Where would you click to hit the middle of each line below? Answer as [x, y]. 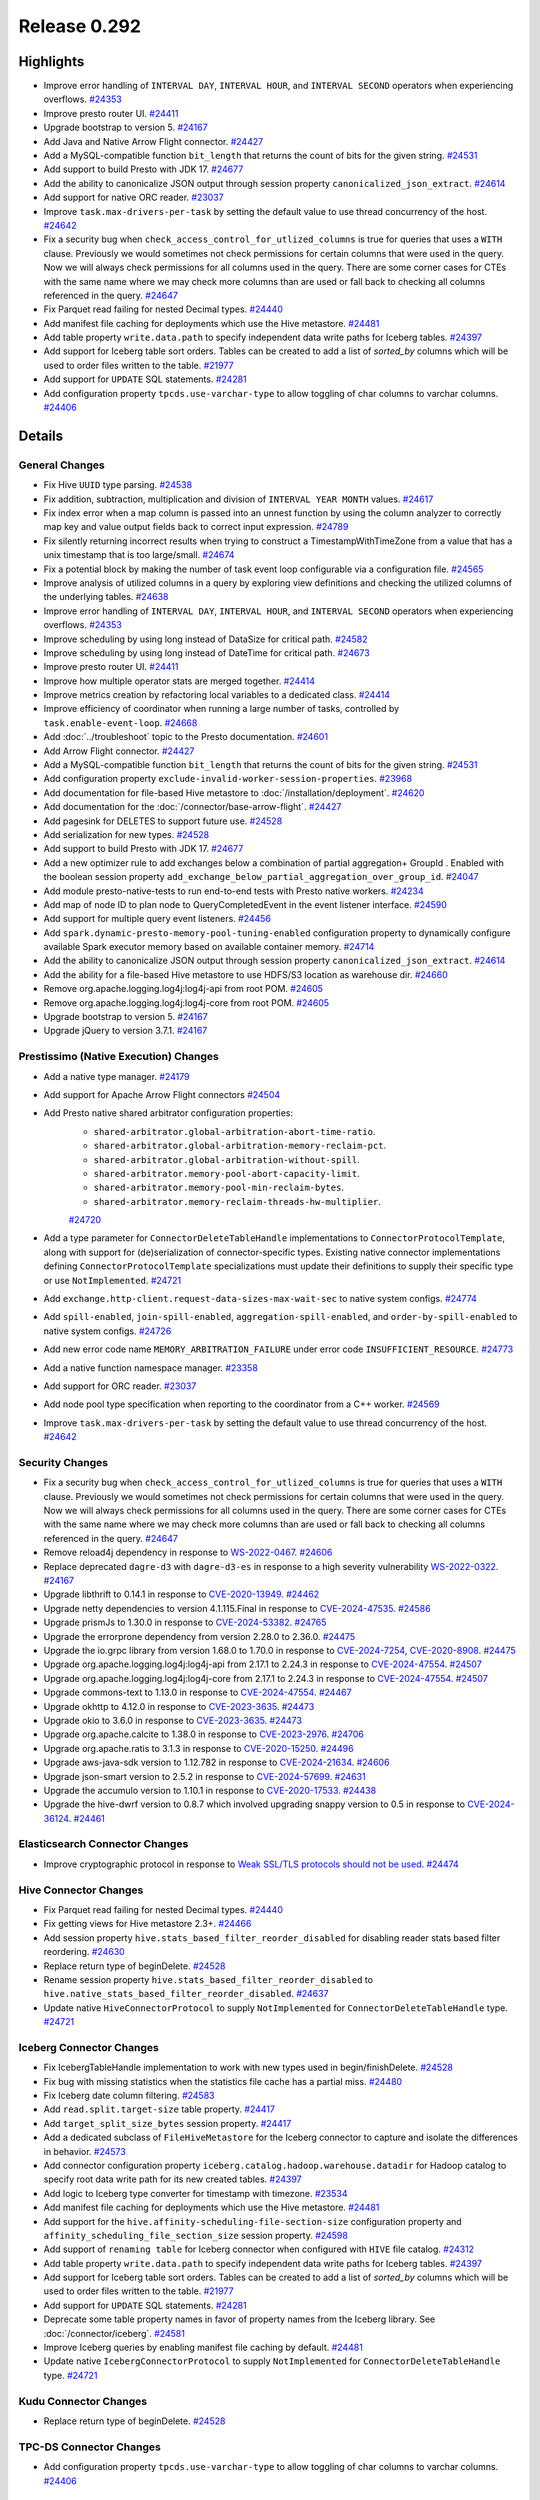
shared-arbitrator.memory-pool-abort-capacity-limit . [226, 1173]
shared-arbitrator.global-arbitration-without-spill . [226, 1159]
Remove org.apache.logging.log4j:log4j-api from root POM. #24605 [183, 989]
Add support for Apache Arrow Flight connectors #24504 [162, 1094]
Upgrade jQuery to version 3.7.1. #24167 [125, 1031]
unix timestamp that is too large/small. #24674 [139, 555]
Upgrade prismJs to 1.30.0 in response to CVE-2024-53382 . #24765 [185, 1622]
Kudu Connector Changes [83, 2401]
